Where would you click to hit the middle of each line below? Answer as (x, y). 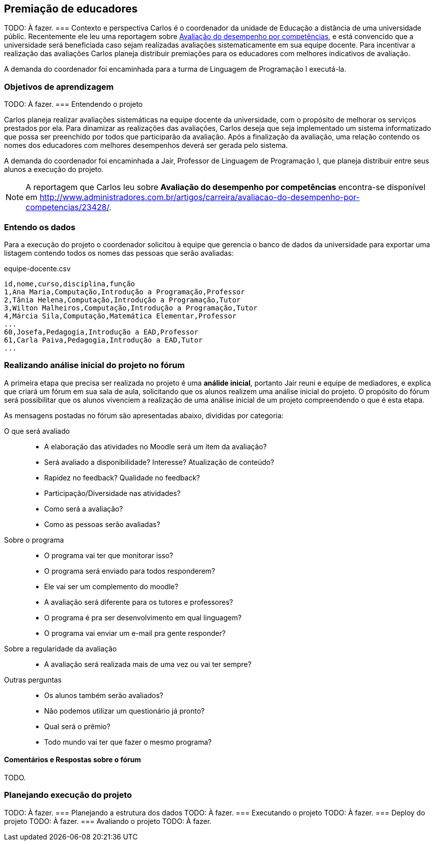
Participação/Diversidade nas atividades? (113, 493)
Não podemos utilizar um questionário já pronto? (125, 711)
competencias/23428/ (67, 207)
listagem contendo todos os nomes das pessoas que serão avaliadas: (119, 253)
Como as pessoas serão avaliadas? (102, 524)
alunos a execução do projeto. (54, 170)
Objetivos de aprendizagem (59, 87)
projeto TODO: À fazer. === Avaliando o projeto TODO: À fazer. (108, 821)
